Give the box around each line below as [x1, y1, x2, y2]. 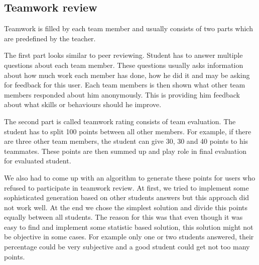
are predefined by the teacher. [4, 33, 96, 43]
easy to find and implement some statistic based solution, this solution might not [4, 221, 253, 232]
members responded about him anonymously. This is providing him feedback [4, 89, 240, 100]
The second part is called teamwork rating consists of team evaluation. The [4, 116, 236, 126]
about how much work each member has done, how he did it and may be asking [4, 69, 250, 80]
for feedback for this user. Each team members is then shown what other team [4, 79, 245, 90]
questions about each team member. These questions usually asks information [4, 59, 243, 70]
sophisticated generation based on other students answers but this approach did [4, 192, 249, 203]
